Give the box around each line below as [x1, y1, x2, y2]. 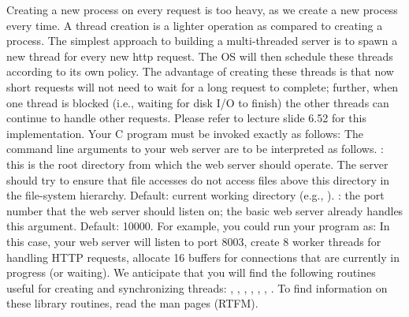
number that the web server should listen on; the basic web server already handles [6, 202, 403, 218]
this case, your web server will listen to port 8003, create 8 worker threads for [6, 233, 381, 249]
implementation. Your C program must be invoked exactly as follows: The [6, 125, 363, 141]
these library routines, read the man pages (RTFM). [6, 295, 258, 311]
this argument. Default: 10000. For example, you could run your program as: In [6, 218, 390, 234]
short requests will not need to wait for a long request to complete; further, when [6, 78, 399, 95]
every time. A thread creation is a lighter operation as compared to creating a [6, 17, 383, 33]
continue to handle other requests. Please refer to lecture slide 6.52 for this [6, 110, 366, 126]
